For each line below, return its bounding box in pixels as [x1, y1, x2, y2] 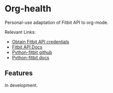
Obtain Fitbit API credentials [11, 38, 70, 45]
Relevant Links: [4, 29, 36, 35]
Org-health [4, 3, 52, 14]
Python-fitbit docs [11, 54, 49, 60]
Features [4, 69, 33, 78]
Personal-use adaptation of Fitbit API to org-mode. [4, 19, 109, 25]
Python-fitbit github [11, 49, 53, 55]
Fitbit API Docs [11, 44, 43, 50]
